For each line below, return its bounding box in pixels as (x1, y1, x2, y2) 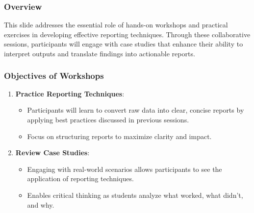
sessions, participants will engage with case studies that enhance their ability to (4, 39, 243, 49)
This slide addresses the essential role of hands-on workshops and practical (4, 20, 228, 30)
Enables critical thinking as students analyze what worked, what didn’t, (27, 189, 243, 200)
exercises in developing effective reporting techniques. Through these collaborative (4, 29, 251, 39)
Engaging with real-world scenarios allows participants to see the (27, 164, 222, 174)
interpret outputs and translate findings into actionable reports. (4, 48, 195, 58)
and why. (27, 199, 54, 210)
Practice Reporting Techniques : (15, 88, 125, 98)
